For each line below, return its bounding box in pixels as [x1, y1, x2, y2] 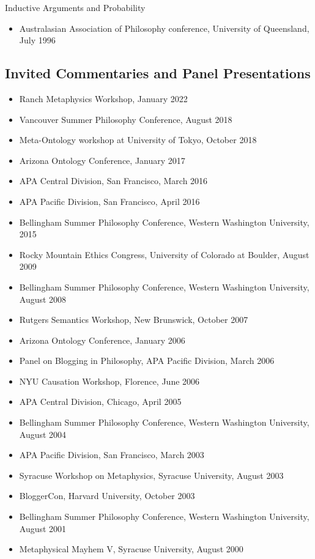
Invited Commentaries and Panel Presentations [5, 64, 311, 83]
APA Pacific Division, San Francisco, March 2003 [19, 448, 204, 461]
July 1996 [19, 34, 56, 46]
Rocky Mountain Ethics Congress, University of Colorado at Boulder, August [19, 248, 309, 261]
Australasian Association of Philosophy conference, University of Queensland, [19, 21, 309, 34]
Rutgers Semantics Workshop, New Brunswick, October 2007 [19, 313, 248, 326]
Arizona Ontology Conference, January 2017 [19, 154, 185, 166]
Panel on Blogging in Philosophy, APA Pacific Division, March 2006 [19, 354, 275, 367]
